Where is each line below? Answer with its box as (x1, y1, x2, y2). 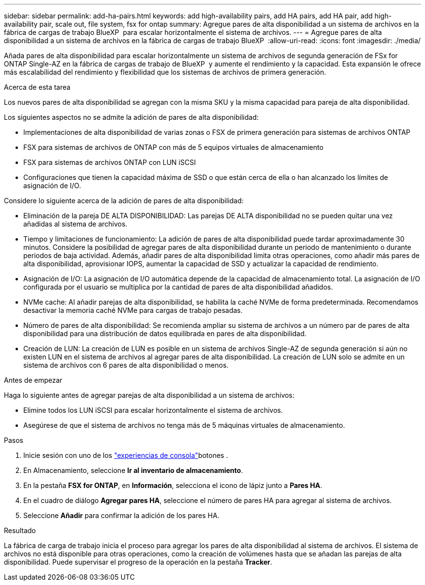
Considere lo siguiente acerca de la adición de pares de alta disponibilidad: (4, 196, 244, 205)
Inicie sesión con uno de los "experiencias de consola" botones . (23, 451, 228, 459)
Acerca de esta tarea (4, 83, 71, 91)
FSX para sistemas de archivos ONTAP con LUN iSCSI (23, 158, 196, 166)
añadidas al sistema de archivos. (23, 220, 128, 228)
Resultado (4, 526, 36, 535)
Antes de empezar (4, 376, 63, 384)
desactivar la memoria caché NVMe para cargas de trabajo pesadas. (23, 306, 243, 314)
